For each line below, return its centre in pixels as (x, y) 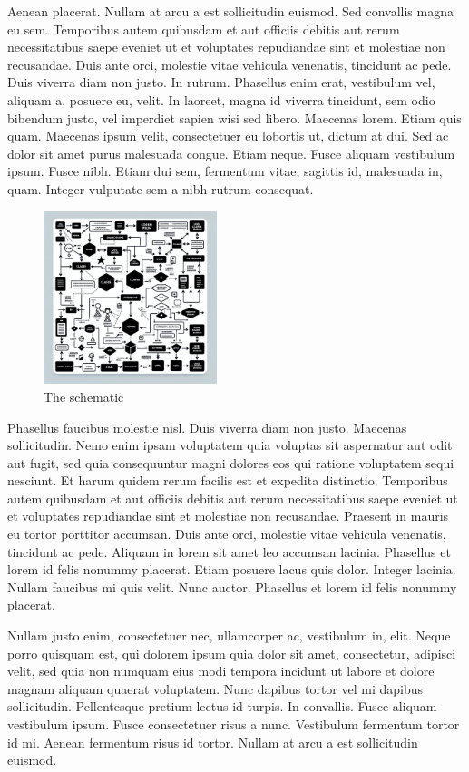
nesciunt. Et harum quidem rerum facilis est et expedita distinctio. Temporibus (228, 480)
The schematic (84, 396)
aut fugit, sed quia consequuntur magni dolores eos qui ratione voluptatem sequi (231, 462)
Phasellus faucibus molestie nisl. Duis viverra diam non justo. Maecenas (207, 427)
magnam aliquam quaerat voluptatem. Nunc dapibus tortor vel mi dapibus (215, 688)
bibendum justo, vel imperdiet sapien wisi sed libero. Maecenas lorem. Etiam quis (234, 117)
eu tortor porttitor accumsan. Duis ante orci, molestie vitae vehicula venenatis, (227, 534)
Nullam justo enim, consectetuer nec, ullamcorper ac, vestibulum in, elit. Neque (229, 635)
